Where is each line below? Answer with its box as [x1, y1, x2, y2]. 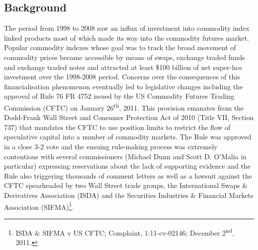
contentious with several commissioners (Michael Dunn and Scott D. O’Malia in [4, 151, 247, 161]
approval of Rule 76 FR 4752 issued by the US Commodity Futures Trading [4, 91, 234, 101]
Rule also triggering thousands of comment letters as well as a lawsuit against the [4, 170, 252, 181]
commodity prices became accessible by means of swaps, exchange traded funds [4, 52, 245, 62]
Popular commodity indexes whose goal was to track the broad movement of [4, 42, 236, 53]
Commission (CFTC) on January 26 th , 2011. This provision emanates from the [4, 101, 244, 113]
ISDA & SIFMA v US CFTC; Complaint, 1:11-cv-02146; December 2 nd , [15, 226, 234, 238]
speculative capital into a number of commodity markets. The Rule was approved [4, 131, 252, 142]
